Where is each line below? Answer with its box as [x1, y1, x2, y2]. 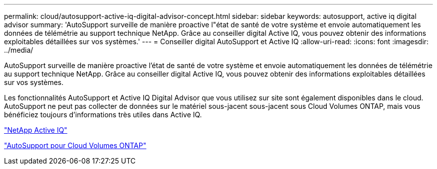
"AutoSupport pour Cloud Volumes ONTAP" [4, 141, 147, 150]
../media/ [4, 46, 33, 54]
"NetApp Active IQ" [4, 126, 67, 134]
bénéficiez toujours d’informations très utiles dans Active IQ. [4, 110, 202, 119]
